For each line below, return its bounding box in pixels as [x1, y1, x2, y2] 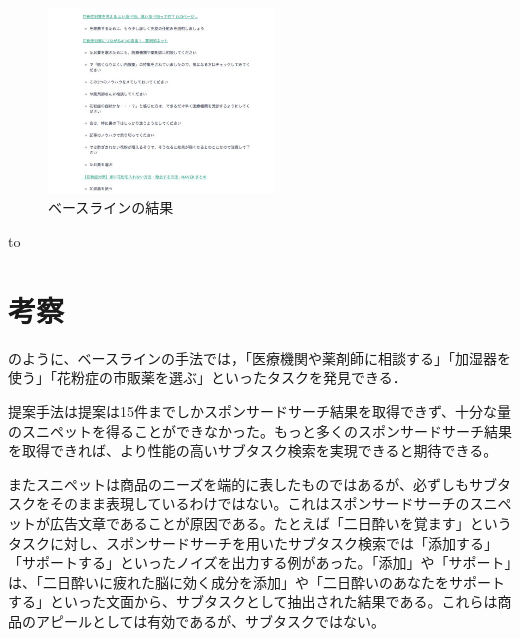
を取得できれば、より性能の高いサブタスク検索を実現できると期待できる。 [8, 440, 498, 461]
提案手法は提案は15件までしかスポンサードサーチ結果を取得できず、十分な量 [8, 400, 512, 421]
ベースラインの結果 [48, 197, 174, 218]
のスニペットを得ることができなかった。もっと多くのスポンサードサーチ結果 [8, 420, 512, 441]
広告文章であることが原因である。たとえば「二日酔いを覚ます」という [49, 512, 512, 533]
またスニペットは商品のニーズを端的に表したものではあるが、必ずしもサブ [8, 473, 498, 494]
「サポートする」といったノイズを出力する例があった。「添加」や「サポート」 [8, 552, 512, 573]
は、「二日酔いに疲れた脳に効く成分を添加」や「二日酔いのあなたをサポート [8, 571, 505, 592]
